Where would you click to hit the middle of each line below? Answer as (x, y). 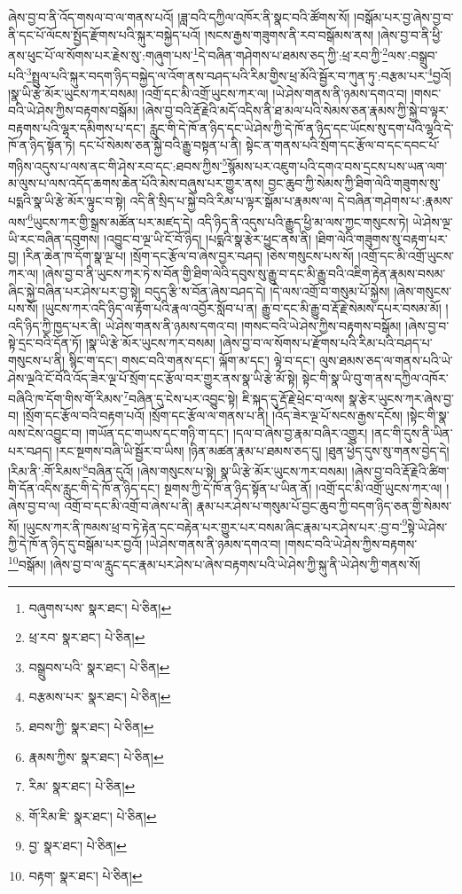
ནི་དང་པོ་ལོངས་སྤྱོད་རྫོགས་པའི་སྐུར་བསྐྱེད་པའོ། (105, 34)
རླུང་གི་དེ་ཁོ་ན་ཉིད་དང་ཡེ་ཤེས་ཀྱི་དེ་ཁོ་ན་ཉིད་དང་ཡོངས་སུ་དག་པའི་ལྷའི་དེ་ (301, 127)
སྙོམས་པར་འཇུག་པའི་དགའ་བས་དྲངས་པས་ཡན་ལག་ (337, 165)
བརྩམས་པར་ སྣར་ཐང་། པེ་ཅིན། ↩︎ (100, 697)
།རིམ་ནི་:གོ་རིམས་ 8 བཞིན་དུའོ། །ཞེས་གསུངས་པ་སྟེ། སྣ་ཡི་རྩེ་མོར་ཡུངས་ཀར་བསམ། (178, 470)
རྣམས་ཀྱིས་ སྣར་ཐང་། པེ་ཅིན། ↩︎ (96, 756)
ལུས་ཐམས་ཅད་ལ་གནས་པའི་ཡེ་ (386, 360)
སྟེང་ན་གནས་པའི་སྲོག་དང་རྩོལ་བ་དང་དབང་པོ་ (343, 145)
